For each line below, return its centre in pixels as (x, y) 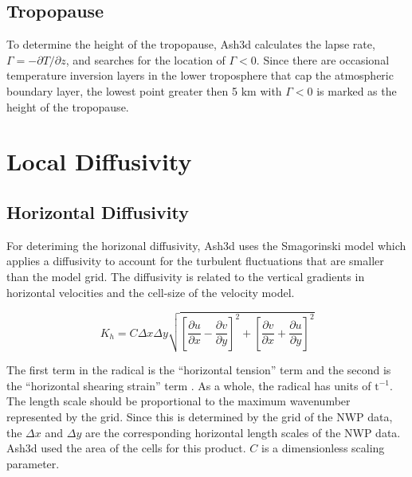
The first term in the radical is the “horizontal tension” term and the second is (199, 370)
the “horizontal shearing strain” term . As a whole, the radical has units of (189, 385)
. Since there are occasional (323, 59)
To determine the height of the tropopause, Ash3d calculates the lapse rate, (191, 44)
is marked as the (357, 90)
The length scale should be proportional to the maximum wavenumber (179, 401)
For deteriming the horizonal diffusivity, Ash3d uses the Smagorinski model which (206, 245)
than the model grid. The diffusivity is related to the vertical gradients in (186, 276)
